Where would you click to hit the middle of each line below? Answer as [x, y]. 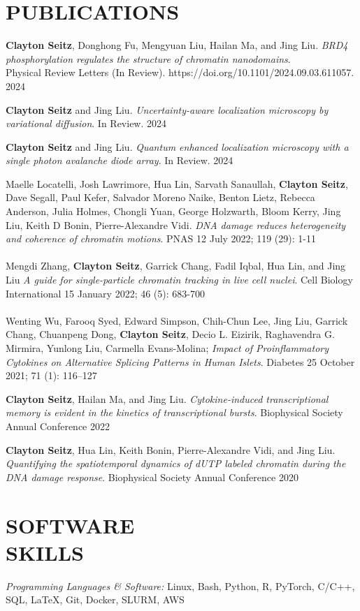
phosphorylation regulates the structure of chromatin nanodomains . [148, 58]
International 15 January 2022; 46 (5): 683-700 [105, 293]
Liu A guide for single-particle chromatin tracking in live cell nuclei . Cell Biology [179, 280]
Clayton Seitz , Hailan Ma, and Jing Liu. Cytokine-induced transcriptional [167, 398]
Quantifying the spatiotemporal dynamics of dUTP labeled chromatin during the [176, 463]
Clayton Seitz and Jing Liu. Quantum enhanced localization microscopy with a [177, 146]
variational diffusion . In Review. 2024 [86, 123]
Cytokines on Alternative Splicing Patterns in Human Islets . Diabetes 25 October [180, 361]
